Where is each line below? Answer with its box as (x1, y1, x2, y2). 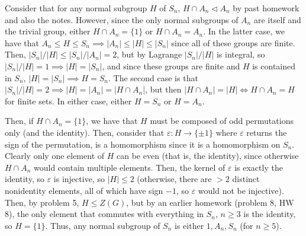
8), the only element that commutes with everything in (5, 208, 204, 220)
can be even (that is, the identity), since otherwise (117, 149, 299, 162)
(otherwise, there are (137, 173, 212, 185)
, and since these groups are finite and (102, 59, 240, 72)
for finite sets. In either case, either (5, 94, 132, 107)
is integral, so (216, 48, 265, 60)
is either (175, 219, 204, 231)
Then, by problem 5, (5, 196, 79, 208)
